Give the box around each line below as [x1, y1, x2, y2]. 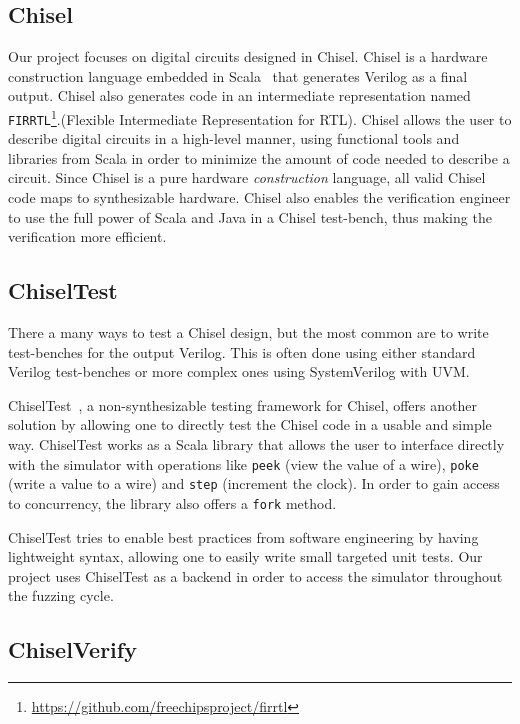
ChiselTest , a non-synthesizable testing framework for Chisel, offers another [8, 394, 477, 415]
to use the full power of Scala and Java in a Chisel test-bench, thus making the [8, 206, 492, 227]
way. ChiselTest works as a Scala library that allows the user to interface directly [8, 434, 505, 455]
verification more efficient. [8, 226, 167, 247]
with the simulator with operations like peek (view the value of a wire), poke [8, 453, 479, 474]
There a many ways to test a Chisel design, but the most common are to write [8, 322, 489, 343]
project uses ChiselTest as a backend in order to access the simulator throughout [8, 565, 503, 586]
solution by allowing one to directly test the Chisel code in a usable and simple [8, 414, 492, 435]
